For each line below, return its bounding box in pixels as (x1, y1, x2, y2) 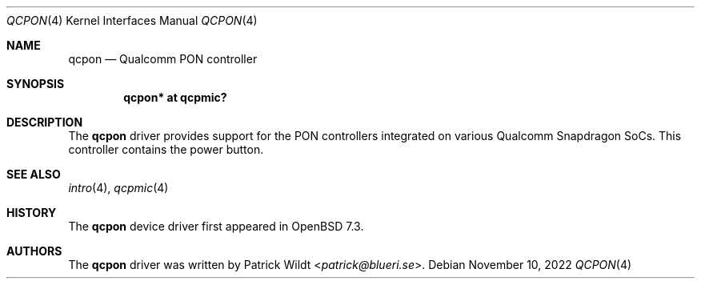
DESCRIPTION (6, 115, 83, 129)
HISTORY (6, 206, 57, 219)
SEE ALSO (6, 167, 61, 181)
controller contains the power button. (68, 142, 264, 156)
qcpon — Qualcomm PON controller (68, 52, 258, 66)
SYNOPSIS (6, 77, 65, 90)
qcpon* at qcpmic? (123, 90, 227, 104)
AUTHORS (6, 244, 62, 258)
